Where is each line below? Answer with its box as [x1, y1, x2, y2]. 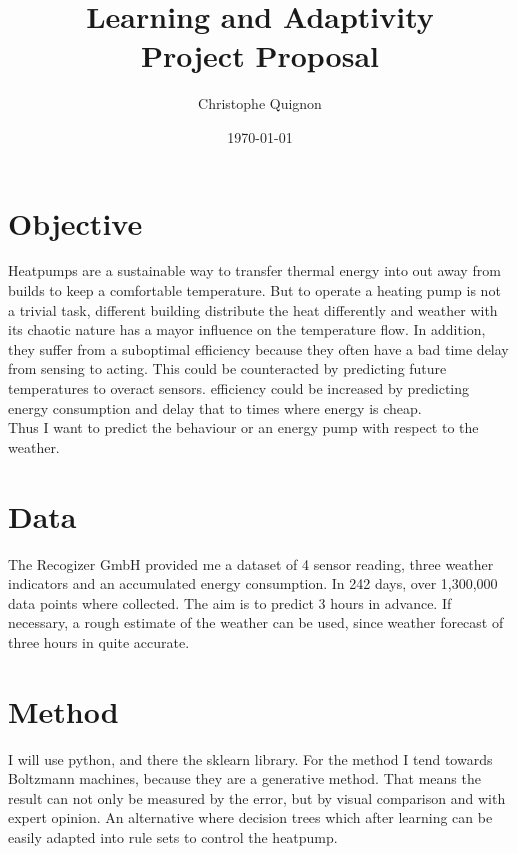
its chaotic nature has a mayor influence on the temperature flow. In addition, [8, 319, 486, 340]
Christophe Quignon [198, 93, 322, 114]
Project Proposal [141, 35, 379, 76]
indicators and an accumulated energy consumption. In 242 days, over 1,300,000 [8, 573, 498, 594]
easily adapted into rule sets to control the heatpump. [8, 826, 338, 847]
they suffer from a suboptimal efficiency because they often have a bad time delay [8, 338, 509, 359]
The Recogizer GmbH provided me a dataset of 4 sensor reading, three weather [8, 553, 494, 574]
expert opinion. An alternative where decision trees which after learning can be [8, 807, 493, 828]
